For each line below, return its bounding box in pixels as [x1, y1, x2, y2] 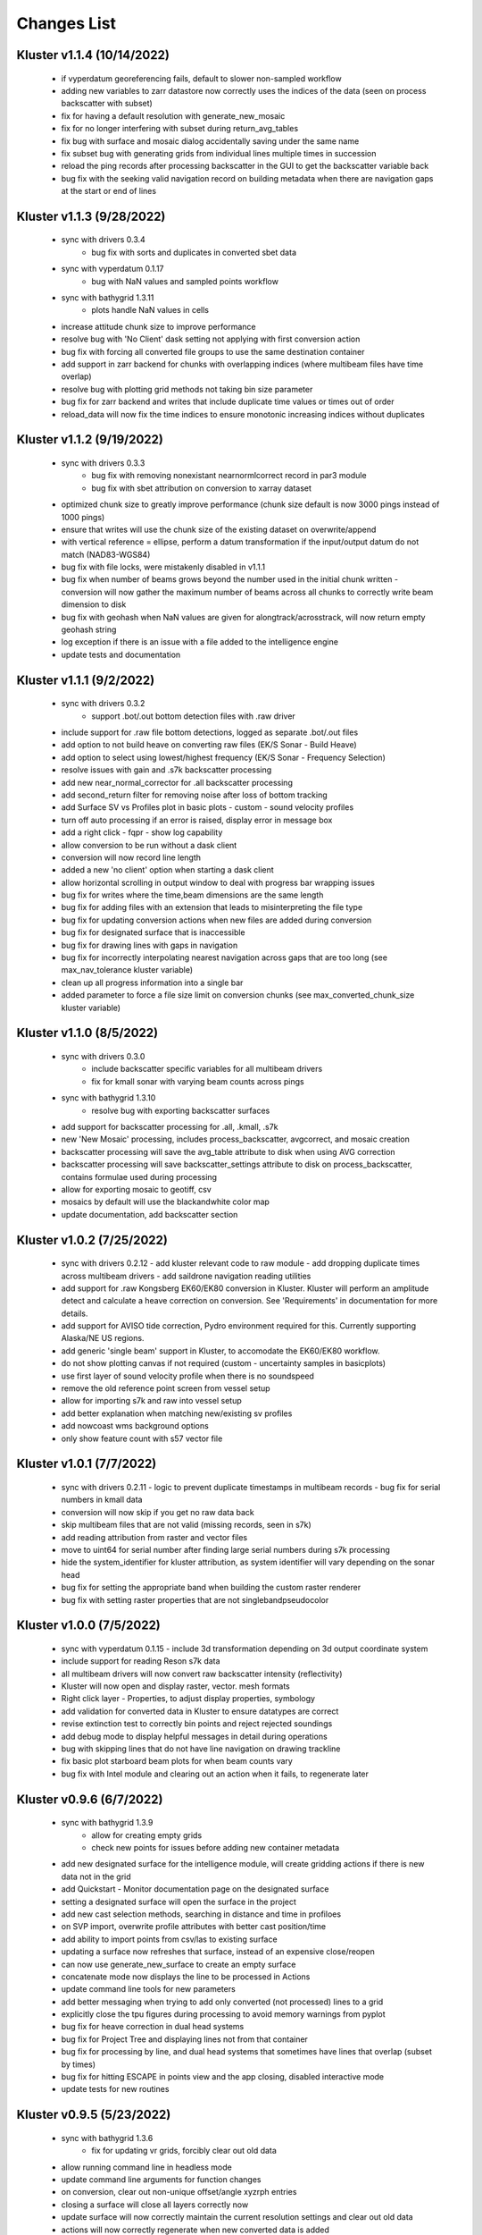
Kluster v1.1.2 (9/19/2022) [16, 432, 164, 447]
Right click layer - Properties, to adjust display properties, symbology [61, 1693, 316, 1704]
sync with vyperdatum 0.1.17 [61, 264, 164, 274]
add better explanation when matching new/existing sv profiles [61, 1408, 293, 1419]
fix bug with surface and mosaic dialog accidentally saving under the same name [61, 135, 360, 147]
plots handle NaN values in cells [91, 305, 210, 316]
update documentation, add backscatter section [61, 1209, 238, 1219]
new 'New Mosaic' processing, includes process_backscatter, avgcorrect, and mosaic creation [61, 1134, 410, 1144]
